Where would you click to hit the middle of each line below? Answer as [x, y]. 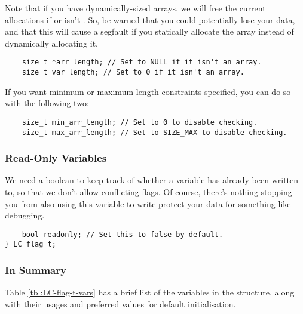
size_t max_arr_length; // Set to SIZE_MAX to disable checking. [154, 132]
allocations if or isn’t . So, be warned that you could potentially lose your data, [150, 19]
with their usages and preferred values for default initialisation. [120, 304]
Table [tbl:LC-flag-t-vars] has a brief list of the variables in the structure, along [150, 292]
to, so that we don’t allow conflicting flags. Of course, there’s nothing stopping [149, 192]
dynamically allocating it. [51, 43]
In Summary [36, 270]
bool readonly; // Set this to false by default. [123, 234]
